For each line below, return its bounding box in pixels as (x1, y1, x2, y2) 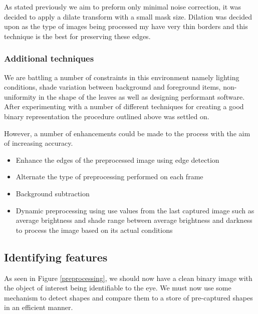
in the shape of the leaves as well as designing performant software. (38, 91, 245, 102)
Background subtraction (16, 188, 90, 198)
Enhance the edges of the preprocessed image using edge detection (16, 154, 219, 165)
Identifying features (4, 249, 108, 264)
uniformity (4, 91, 37, 102)
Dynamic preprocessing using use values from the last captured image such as (16, 205, 254, 215)
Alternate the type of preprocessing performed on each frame (16, 171, 203, 182)
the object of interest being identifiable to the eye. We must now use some (4, 282, 231, 293)
